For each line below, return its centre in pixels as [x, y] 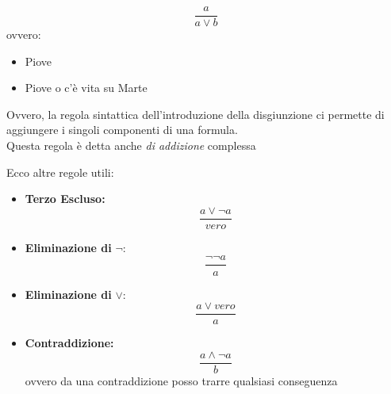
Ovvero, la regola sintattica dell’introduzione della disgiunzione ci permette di [195, 114]
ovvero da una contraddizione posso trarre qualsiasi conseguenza [181, 380]
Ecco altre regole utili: [60, 172]
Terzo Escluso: [65, 199]
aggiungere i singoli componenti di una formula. [122, 130]
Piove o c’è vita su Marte [86, 88]
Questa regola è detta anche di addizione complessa [131, 145]
